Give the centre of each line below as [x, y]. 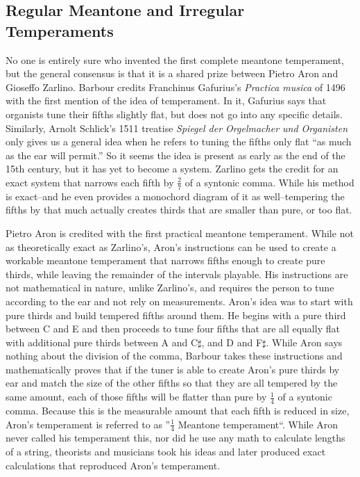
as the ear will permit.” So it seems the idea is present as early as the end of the [175, 155]
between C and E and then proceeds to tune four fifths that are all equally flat [173, 329]
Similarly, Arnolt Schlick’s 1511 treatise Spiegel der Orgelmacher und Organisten [177, 128]
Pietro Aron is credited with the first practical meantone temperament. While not [180, 233]
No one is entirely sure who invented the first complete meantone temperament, [175, 59]
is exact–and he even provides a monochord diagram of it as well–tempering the [175, 196]
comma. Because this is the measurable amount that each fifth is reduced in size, [178, 410]
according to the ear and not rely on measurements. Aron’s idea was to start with [179, 301]
